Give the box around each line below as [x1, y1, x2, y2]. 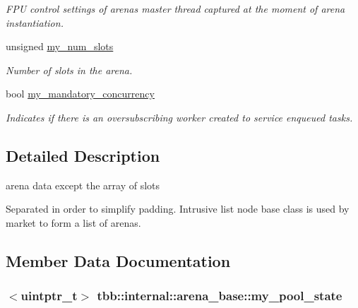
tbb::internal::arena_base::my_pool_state [97, 287, 342, 304]
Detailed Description [6, 144, 160, 166]
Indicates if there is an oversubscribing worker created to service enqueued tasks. [6, 109, 353, 124]
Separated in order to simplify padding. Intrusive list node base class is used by [6, 201, 350, 216]
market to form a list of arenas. [6, 215, 141, 230]
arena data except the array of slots [6, 177, 160, 192]
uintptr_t [20, 287, 78, 304]
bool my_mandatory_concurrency [6, 86, 155, 101]
